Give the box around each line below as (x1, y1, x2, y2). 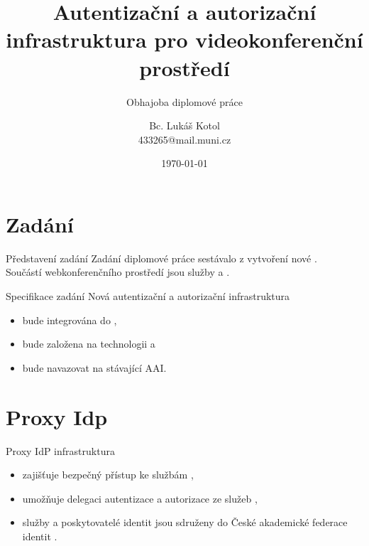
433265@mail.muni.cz (138, 132, 231, 146)
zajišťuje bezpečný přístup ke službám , (22, 467, 194, 482)
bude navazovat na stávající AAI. (22, 360, 167, 375)
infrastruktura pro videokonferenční (6, 25, 363, 54)
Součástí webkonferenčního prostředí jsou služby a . (6, 264, 230, 279)
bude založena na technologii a (22, 336, 155, 351)
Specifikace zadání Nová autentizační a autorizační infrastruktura (6, 289, 290, 303)
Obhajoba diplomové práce (126, 94, 243, 109)
